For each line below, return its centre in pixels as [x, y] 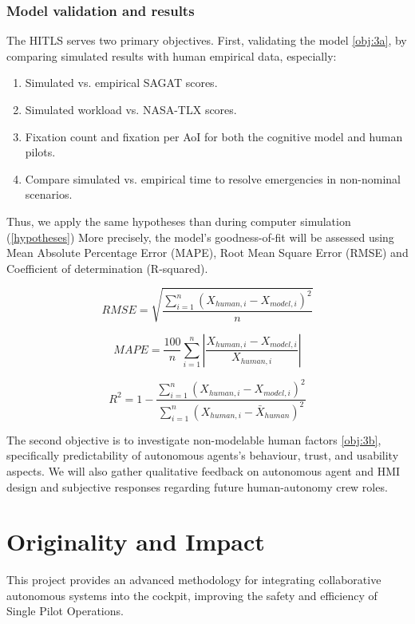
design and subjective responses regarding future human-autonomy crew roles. [197, 486]
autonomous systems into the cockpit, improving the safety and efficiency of [192, 595]
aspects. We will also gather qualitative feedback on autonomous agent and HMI [204, 470]
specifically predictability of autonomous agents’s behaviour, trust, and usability [203, 455]
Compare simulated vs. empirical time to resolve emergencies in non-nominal [213, 178]
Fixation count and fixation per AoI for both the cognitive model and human [214, 136]
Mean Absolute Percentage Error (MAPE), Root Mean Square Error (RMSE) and [207, 253]
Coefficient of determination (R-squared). [107, 268]
